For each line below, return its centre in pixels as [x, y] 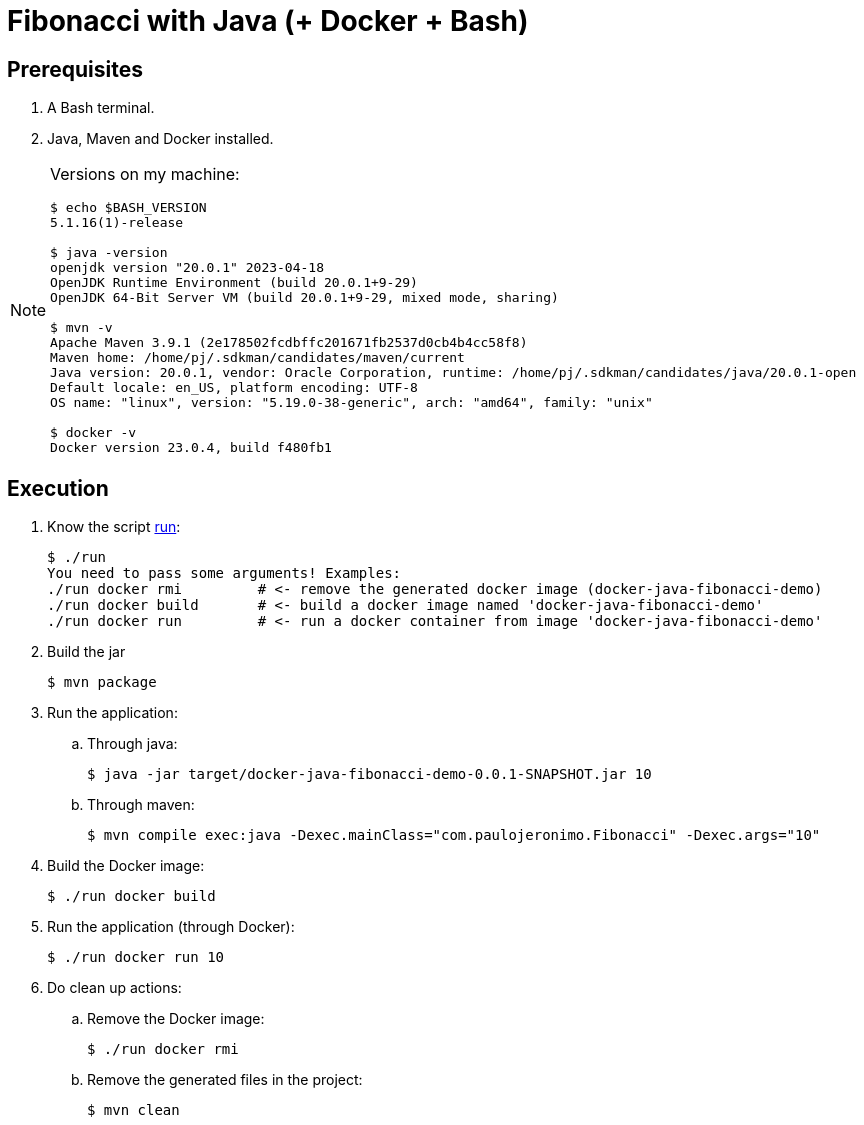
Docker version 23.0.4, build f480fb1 [191, 448]
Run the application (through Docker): [171, 927]
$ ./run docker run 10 [136, 957]
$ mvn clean [133, 1110]
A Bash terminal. [101, 108]
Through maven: [141, 805]
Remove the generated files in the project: [225, 1080]
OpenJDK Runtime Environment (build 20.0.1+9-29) [234, 283]
